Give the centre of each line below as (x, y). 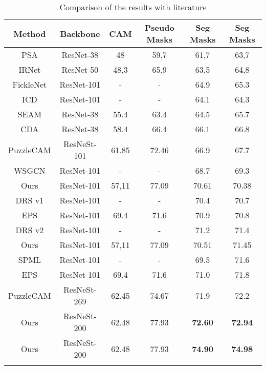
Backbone (80, 33)
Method (30, 33)
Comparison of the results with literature (133, 7)
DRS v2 (30, 230)
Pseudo (159, 27)
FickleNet (30, 84)
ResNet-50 (80, 69)
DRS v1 (30, 200)
